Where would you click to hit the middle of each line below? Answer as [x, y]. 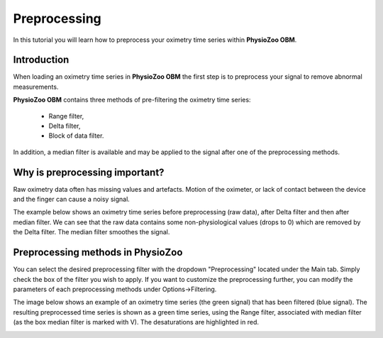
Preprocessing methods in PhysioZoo [98, 252]
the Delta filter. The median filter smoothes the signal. [91, 232]
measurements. [36, 87]
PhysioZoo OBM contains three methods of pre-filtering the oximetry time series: [132, 100]
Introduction [41, 60]
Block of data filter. [76, 136]
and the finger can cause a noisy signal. [72, 200]
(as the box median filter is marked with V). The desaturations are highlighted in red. [136, 322]
